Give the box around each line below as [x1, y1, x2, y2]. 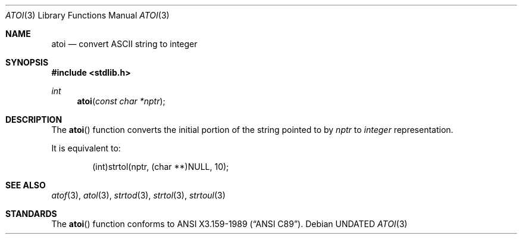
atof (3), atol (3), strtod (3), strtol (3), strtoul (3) [51, 190, 226, 200]
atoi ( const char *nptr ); [77, 96, 165, 106]
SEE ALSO [5, 180, 46, 190]
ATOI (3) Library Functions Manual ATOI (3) [5, 10, 170, 20]
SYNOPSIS [5, 57, 49, 67]
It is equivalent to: [51, 143, 121, 153]
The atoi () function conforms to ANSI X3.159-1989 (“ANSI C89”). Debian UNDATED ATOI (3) [51, 219, 408, 229]
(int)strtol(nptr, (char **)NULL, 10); [92, 162, 229, 172]
